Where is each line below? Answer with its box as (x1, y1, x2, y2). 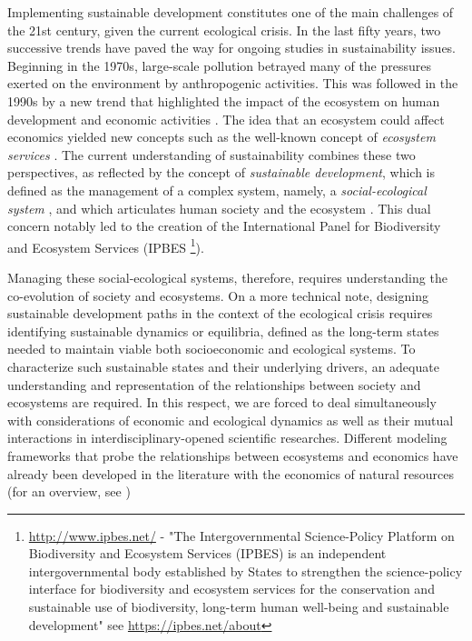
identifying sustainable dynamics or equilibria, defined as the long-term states (7, 321, 439, 340)
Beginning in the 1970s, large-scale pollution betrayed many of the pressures (7, 55, 432, 75)
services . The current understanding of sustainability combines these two (7, 145, 416, 164)
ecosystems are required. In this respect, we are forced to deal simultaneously (7, 393, 437, 412)
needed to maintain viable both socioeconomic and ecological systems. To (7, 339, 416, 358)
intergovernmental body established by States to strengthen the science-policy (28, 561, 463, 580)
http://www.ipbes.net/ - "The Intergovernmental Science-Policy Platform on (28, 526, 455, 545)
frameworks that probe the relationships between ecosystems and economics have (7, 446, 458, 465)
